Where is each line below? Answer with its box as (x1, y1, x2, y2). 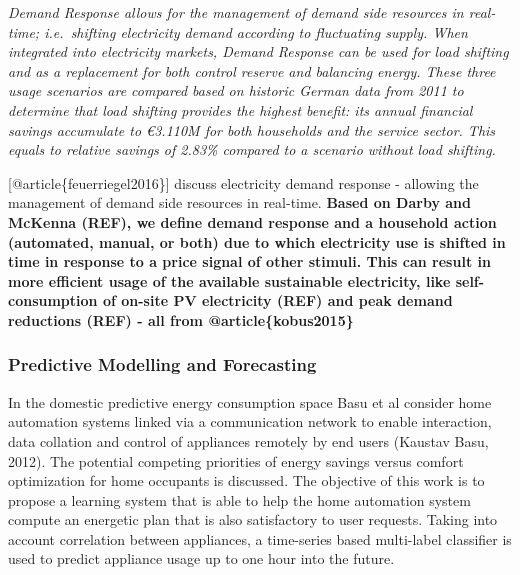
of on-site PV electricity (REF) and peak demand (102, 290, 453, 311)
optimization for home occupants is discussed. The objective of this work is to (8, 470, 485, 491)
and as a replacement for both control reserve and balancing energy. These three (8, 60, 496, 81)
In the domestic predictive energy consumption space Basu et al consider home (8, 391, 492, 412)
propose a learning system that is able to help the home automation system (8, 489, 471, 510)
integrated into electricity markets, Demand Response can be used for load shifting (8, 41, 509, 62)
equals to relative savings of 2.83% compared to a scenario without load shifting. (8, 139, 496, 160)
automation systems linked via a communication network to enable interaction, (8, 411, 492, 432)
